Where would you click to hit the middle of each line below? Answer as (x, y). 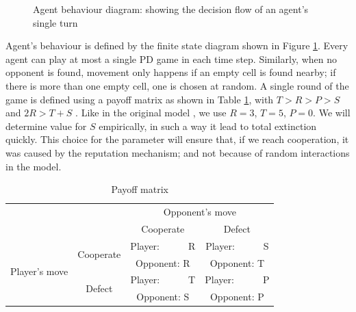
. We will (332, 113)
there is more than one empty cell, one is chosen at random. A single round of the (177, 85)
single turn (55, 22)
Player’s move (39, 271)
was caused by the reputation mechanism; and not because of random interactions (178, 152)
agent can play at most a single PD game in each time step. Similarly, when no (171, 58)
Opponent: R (163, 262)
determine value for (46, 126)
